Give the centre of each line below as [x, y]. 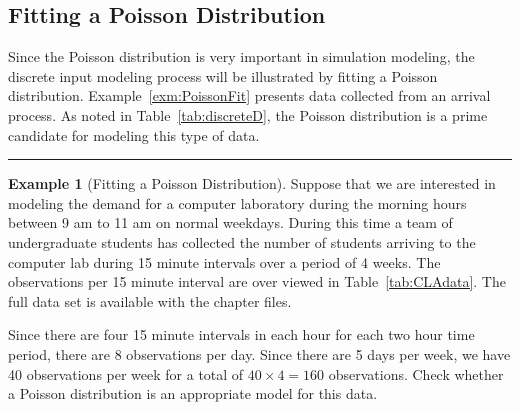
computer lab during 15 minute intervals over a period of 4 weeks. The [224, 261]
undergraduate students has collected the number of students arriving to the [242, 241]
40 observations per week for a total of [126, 373]
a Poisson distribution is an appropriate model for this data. [193, 393]
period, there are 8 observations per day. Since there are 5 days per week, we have [259, 353]
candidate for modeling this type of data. [134, 134]
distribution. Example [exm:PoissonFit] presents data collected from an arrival [249, 95]
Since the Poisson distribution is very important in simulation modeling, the [241, 56]
